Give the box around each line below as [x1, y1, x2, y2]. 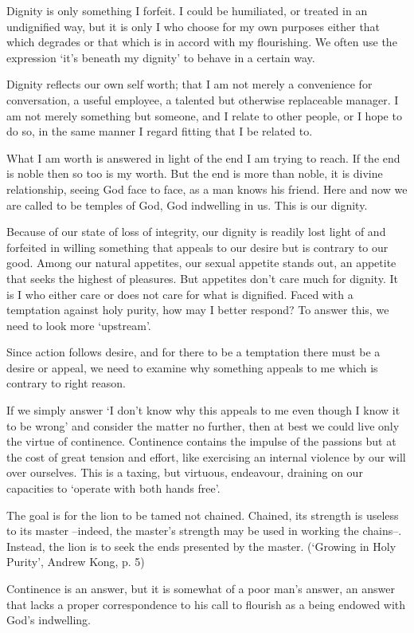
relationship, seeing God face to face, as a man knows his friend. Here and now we [6, 180, 408, 197]
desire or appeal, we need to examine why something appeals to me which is [6, 359, 378, 375]
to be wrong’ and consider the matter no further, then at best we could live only [6, 417, 400, 434]
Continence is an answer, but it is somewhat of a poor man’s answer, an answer [6, 580, 395, 596]
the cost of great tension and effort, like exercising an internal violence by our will [6, 448, 406, 465]
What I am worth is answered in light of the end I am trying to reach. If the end [6, 149, 400, 166]
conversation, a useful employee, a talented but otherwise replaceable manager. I [6, 91, 399, 108]
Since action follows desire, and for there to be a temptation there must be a [6, 344, 381, 360]
